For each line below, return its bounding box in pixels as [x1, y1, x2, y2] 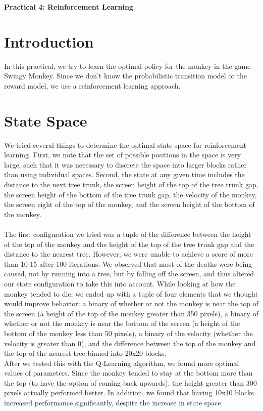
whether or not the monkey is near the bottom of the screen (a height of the [4, 318, 240, 328]
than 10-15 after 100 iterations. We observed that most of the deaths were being [4, 258, 252, 269]
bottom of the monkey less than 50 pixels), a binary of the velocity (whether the [4, 327, 253, 338]
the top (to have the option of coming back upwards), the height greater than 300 [4, 377, 257, 388]
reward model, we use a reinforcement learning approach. [4, 80, 181, 91]
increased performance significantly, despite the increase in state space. [4, 397, 223, 408]
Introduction [4, 31, 94, 52]
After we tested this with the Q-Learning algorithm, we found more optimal [4, 357, 239, 368]
